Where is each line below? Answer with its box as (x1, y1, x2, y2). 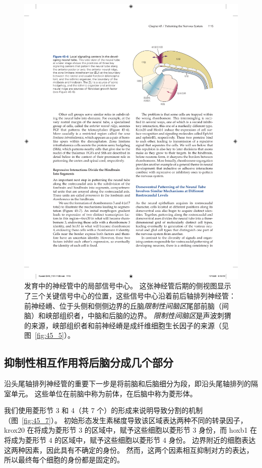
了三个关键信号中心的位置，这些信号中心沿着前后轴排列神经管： (24, 290, 236, 301)
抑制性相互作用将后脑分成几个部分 (4, 355, 173, 370)
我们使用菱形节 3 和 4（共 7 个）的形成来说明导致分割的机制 (4, 405, 203, 416)
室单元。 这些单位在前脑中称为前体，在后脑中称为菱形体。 (4, 388, 197, 398)
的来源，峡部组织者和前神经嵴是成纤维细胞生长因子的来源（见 (24, 320, 229, 330)
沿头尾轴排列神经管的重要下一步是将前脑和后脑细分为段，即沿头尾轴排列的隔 (4, 378, 258, 389)
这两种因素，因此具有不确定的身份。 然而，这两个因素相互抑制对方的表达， (4, 444, 253, 455)
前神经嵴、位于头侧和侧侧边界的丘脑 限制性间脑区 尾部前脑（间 (24, 300, 229, 311)
